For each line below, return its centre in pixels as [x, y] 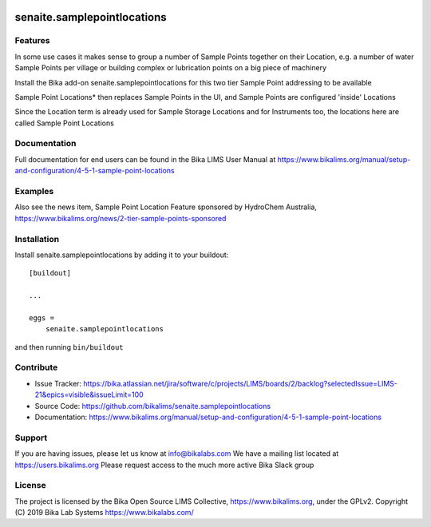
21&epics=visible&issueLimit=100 [89, 394]
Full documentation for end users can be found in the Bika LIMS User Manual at [145, 159]
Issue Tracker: [58, 383]
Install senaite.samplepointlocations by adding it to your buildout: [122, 255]
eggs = [42, 318]
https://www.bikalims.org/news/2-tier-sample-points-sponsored [121, 218]
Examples [34, 192]
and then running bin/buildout [69, 347]
